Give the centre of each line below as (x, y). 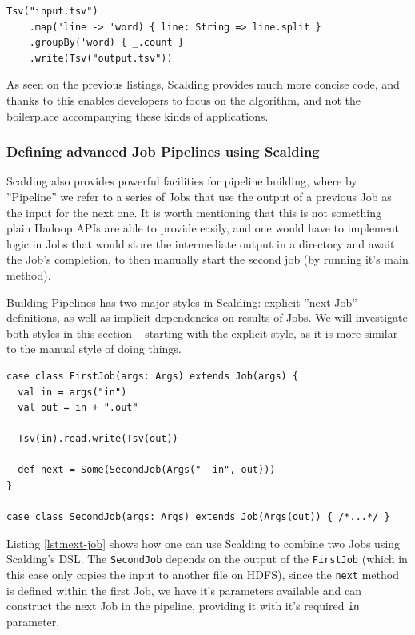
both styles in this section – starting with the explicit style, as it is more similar (202, 333)
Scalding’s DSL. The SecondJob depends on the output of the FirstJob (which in (207, 559)
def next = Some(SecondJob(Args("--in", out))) (147, 470)
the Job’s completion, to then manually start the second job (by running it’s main (207, 259)
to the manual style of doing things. (94, 349)
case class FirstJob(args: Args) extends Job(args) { (153, 376)
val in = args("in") (72, 392)
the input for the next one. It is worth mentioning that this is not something (194, 212)
